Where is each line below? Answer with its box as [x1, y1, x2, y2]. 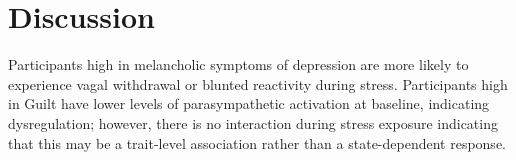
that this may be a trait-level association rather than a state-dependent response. [8, 132, 506, 153]
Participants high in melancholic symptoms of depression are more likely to [8, 54, 469, 75]
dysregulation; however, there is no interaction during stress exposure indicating [8, 112, 498, 133]
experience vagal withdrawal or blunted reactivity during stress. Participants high [8, 73, 508, 94]
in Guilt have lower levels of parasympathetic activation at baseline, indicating [8, 93, 490, 114]
